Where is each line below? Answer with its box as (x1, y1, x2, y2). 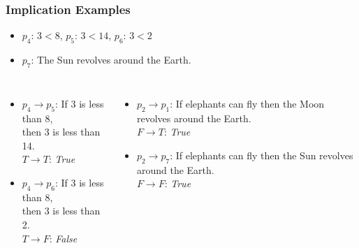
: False (49, 231, 78, 245)
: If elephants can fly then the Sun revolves (170, 147, 353, 162)
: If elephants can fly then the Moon (170, 96, 325, 110)
